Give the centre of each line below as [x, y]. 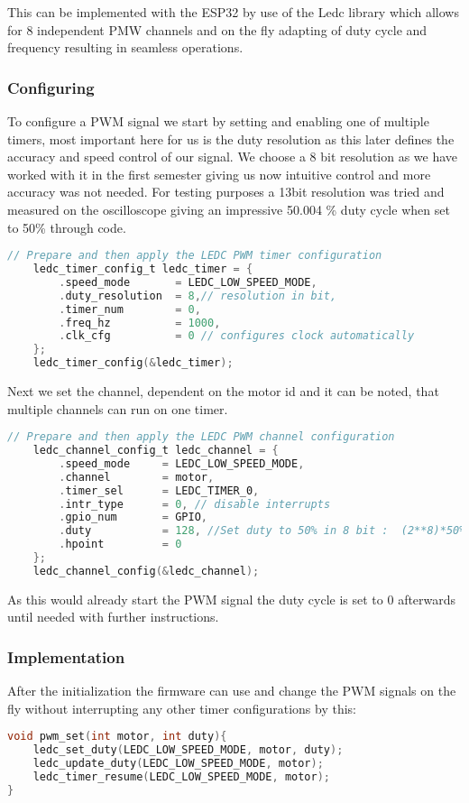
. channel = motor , [137, 477]
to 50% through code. [67, 227]
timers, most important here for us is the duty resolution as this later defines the [231, 138]
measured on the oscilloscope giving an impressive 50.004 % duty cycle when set [229, 209]
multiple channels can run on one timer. [118, 408]
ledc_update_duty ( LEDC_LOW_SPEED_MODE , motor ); [178, 764]
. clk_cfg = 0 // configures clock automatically [237, 336]
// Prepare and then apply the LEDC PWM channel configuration [201, 437]
